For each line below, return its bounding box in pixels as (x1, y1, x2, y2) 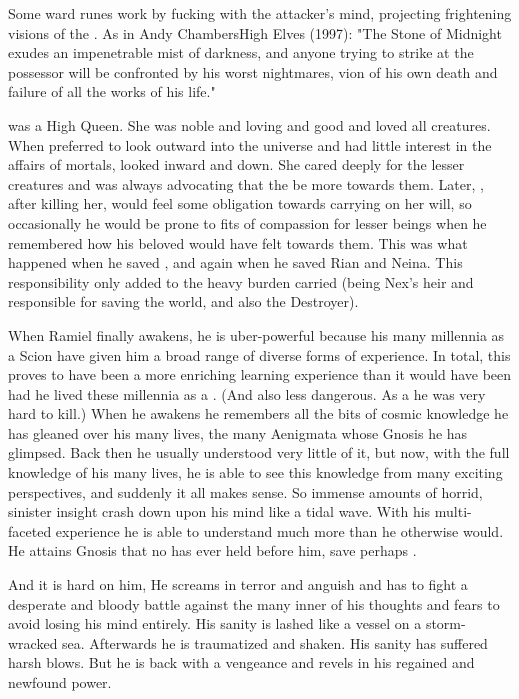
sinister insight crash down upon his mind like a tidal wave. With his (8, 501, 431, 522)
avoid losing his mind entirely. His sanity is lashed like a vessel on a (8, 613, 422, 634)
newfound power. (8, 672, 112, 692)
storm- (425, 613, 466, 634)
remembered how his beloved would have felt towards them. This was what (8, 232, 468, 253)
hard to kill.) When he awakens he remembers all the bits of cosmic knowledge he (8, 403, 509, 424)
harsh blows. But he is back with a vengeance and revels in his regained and (8, 652, 475, 673)
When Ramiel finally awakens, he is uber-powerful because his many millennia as (8, 324, 505, 345)
